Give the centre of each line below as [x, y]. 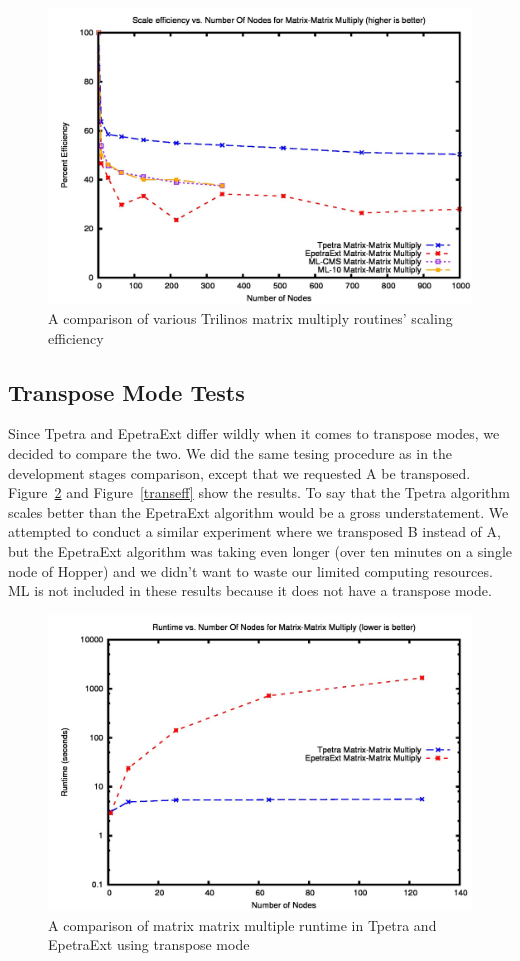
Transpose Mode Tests [126, 391]
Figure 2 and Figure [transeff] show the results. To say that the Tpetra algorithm [259, 492]
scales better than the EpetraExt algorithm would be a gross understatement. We [258, 511]
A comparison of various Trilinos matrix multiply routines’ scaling [250, 318]
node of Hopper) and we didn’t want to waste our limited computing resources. [250, 570]
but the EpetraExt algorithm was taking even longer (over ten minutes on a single [260, 551]
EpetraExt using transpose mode [149, 944]
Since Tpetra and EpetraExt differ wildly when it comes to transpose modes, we [254, 433]
